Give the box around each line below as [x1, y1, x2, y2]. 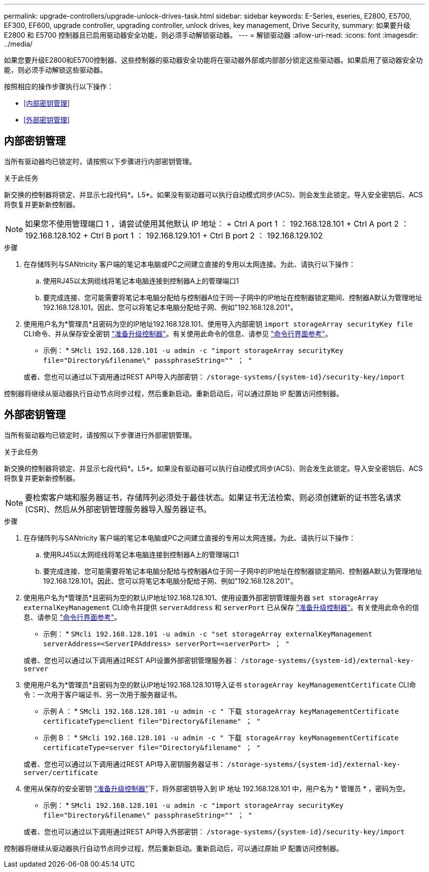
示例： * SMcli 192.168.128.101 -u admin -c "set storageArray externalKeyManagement [43, 629, 373, 638]
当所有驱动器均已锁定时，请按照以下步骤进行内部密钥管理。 [4, 157, 196, 165]
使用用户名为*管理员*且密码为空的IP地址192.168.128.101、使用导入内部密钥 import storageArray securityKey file [24, 319, 413, 328]
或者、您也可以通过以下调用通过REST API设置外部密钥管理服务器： [24, 656, 239, 664]
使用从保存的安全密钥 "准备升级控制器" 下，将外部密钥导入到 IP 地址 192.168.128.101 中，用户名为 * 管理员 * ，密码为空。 [24, 784, 410, 793]
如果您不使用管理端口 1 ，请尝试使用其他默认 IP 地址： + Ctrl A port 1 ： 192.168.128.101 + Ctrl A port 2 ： [25, 218, 409, 229]
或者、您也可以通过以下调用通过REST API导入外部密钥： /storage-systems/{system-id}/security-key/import [24, 827, 405, 836]
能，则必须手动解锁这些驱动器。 [4, 66, 107, 74]
